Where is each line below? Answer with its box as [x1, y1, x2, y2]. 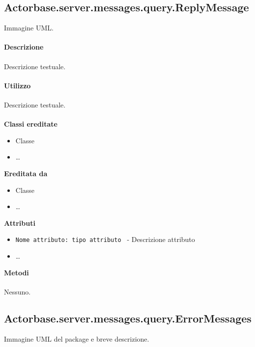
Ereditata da [4, 168, 48, 178]
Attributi [4, 217, 35, 228]
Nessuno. [4, 286, 31, 296]
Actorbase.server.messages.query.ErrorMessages [4, 310, 252, 325]
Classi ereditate [4, 119, 57, 129]
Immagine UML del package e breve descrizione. [4, 333, 149, 344]
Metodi [4, 267, 29, 277]
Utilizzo [4, 80, 31, 90]
